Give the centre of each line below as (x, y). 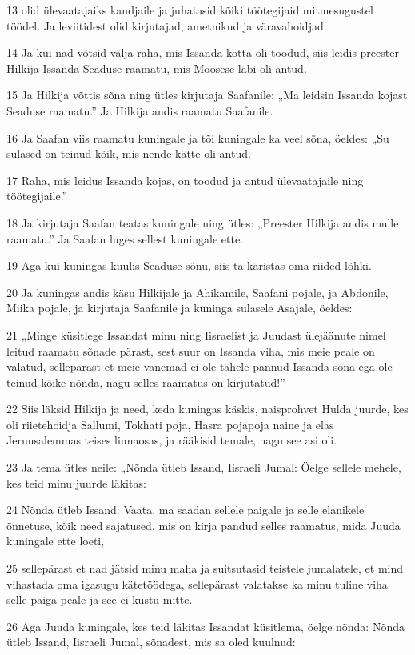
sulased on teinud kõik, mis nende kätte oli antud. (129, 153)
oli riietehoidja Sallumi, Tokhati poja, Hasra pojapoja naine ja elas (170, 424)
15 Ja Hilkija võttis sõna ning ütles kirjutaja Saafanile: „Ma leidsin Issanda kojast (207, 95)
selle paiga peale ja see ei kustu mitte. (100, 599)
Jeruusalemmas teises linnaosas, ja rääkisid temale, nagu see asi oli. (172, 440)
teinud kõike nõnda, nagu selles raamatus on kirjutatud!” (146, 382)
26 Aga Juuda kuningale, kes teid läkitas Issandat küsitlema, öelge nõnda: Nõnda (206, 626)
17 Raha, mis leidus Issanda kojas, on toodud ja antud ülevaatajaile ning (185, 180)
